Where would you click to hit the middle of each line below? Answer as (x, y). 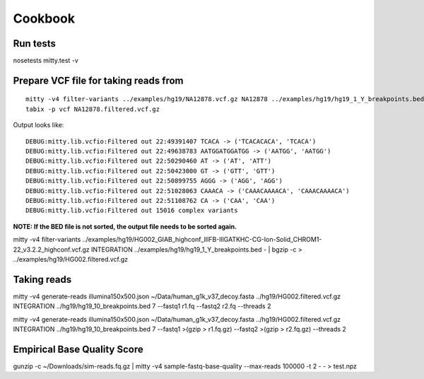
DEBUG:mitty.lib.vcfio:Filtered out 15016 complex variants (132, 211)
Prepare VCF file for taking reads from (98, 80)
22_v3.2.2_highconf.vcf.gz (51, 249)
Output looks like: (39, 125)
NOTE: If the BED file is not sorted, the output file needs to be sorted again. (125, 226)
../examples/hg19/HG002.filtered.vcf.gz (71, 259)
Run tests (34, 43)
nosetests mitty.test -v (46, 61)
